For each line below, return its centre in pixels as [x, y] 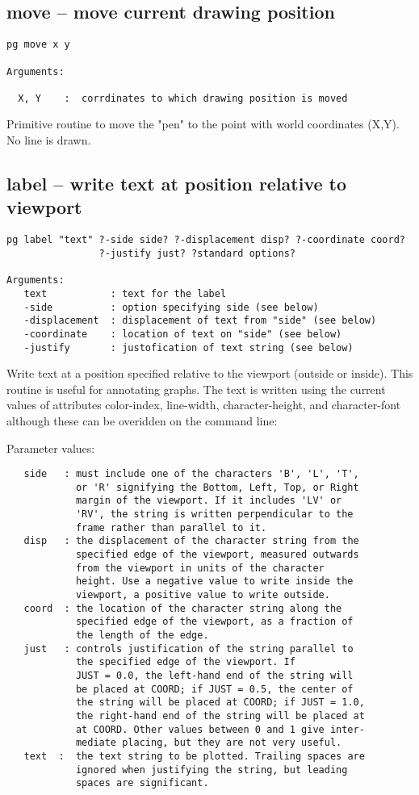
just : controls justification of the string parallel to [189, 649]
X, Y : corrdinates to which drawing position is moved [183, 98]
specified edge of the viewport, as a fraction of [214, 622]
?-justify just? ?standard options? [197, 253]
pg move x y [38, 45]
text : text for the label [125, 293]
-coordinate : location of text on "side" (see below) [183, 334]
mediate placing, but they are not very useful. [209, 743]
